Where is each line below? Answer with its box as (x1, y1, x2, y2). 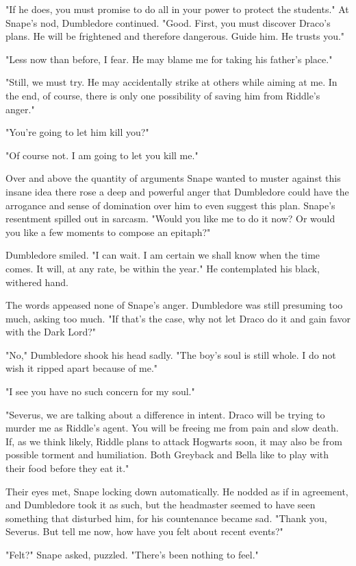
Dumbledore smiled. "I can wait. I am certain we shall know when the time (5, 248, 320, 262)
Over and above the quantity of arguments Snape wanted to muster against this (5, 171, 341, 185)
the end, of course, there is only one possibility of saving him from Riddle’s (5, 88, 320, 102)
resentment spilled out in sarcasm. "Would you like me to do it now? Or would (5, 211, 335, 226)
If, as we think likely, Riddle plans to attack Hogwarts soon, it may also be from (5, 434, 342, 448)
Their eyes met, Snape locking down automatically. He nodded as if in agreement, (5, 484, 348, 498)
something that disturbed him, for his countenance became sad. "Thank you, (5, 510, 327, 525)
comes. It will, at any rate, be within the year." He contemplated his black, (5, 261, 320, 275)
